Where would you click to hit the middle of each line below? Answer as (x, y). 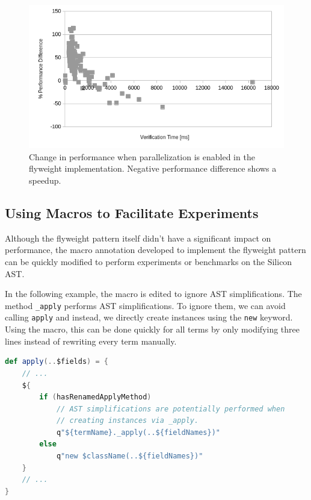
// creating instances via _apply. (128, 421)
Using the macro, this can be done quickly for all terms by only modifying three (152, 329)
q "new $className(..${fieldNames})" (130, 456)
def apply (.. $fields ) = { (57, 362)
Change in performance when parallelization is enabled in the (142, 156)
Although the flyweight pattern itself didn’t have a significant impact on (138, 238)
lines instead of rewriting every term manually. (91, 341)
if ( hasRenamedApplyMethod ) (95, 397)
